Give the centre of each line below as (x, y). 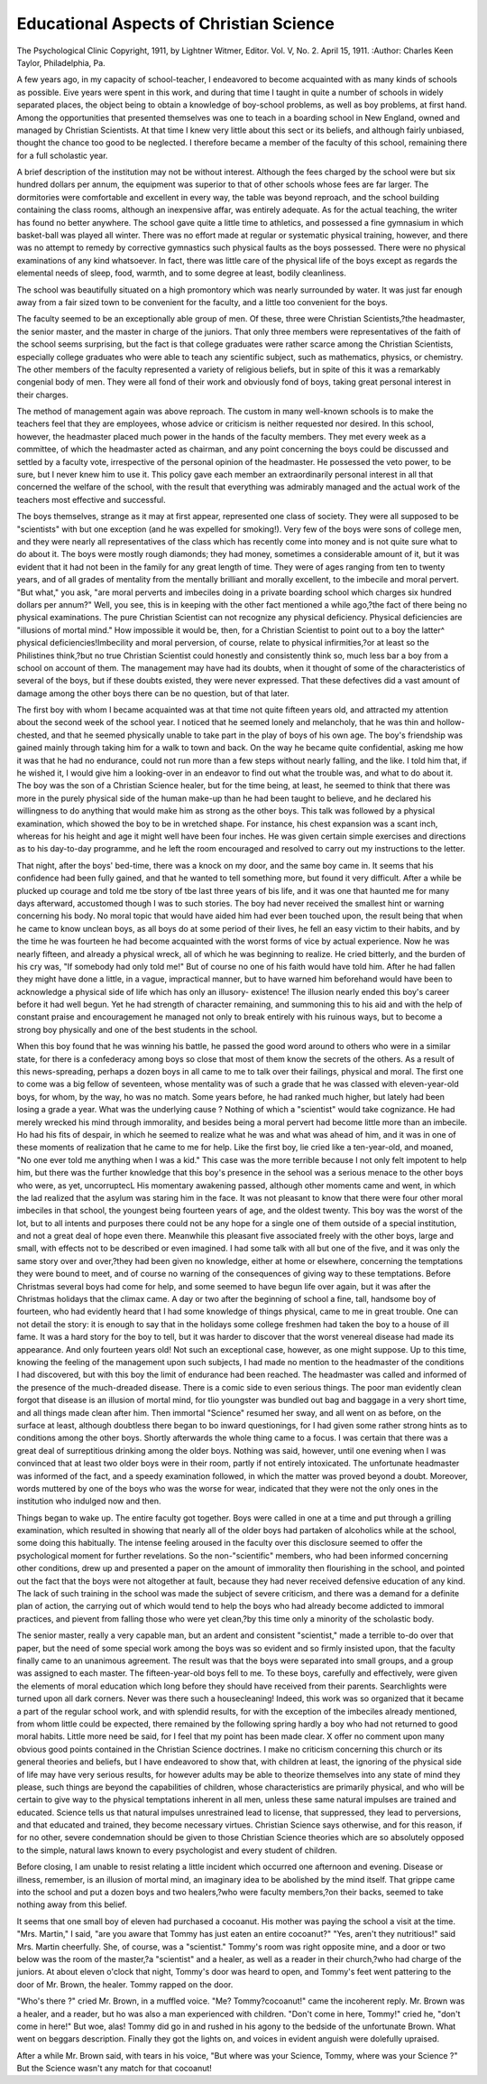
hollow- (450, 722)
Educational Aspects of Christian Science (176, 23)
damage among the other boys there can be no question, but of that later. (153, 693)
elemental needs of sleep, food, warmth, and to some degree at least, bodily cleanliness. (182, 273)
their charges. (42, 395)
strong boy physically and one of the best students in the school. (137, 1029)
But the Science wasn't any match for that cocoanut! (114, 2069)
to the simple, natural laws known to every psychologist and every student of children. (177, 1850)
